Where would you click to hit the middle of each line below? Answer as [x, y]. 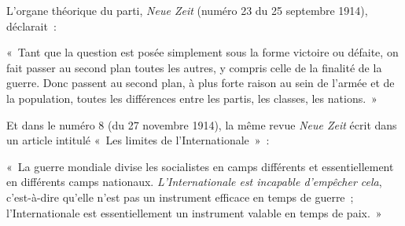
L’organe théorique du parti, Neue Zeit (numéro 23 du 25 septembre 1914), [187, 10]
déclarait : [31, 26]
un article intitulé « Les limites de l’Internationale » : [138, 140]
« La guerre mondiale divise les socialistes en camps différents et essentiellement [200, 166]
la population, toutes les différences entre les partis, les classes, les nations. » [192, 98]
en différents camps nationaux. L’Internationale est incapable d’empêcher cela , [194, 182]
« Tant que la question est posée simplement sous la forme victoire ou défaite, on [202, 52]
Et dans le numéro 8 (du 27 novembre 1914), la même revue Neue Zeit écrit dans [202, 124]
